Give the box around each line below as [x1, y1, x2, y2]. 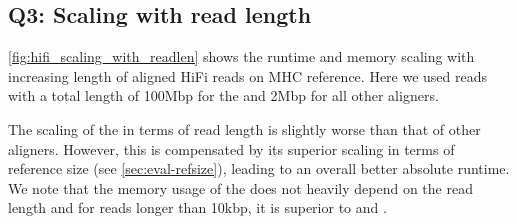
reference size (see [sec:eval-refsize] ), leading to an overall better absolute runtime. [8, 158, 510, 179]
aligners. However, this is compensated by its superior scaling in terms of [8, 138, 455, 159]
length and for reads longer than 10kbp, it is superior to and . [8, 197, 387, 218]
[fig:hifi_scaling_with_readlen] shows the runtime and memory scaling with [8, 46, 475, 67]
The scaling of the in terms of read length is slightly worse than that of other [8, 118, 481, 139]
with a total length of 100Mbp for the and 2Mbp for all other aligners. [8, 85, 439, 106]
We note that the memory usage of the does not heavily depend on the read [8, 177, 473, 198]
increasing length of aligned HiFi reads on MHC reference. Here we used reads [8, 65, 488, 86]
